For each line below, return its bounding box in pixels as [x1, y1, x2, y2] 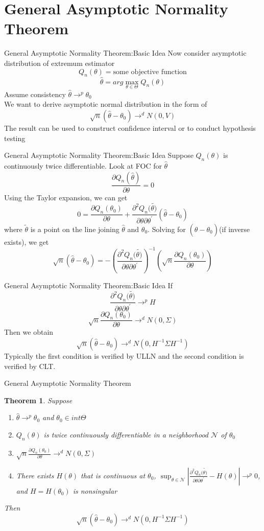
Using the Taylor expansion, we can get [4, 192, 128, 202]
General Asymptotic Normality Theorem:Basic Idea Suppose [4, 150, 194, 160]
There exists [16, 470, 54, 480]
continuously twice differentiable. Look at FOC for [4, 160, 162, 171]
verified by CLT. [4, 360, 56, 371]
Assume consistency [4, 88, 66, 99]
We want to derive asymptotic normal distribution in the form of [4, 99, 207, 109]
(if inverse [219, 223, 250, 234]
